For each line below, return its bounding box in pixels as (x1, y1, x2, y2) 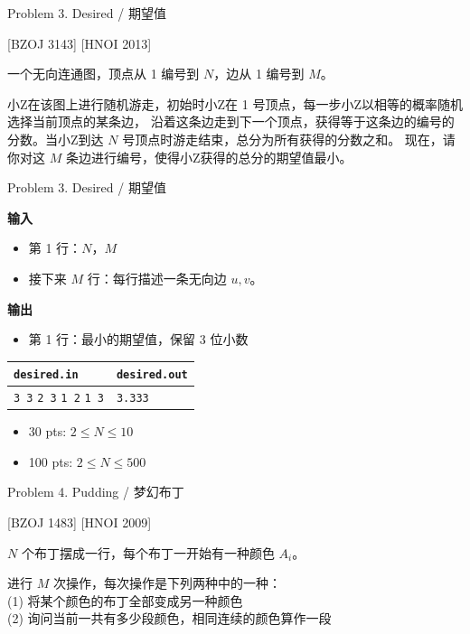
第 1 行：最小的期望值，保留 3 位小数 (28, 330, 249, 349)
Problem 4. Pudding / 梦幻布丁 (7, 482, 184, 501)
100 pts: (28, 452, 73, 471)
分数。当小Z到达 (7, 129, 104, 148)
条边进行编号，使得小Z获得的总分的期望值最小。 (65, 147, 352, 166)
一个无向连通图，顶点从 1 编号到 (7, 64, 200, 83)
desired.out (116, 368, 188, 382)
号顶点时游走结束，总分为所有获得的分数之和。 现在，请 (122, 129, 456, 148)
